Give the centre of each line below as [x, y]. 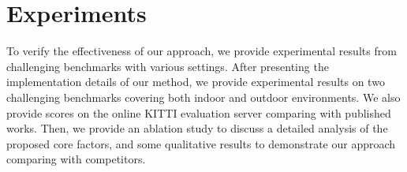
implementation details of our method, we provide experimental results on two [196, 82]
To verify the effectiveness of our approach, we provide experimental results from [202, 51]
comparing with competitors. [76, 159]
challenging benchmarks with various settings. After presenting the [168, 66]
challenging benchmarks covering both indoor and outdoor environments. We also [203, 97]
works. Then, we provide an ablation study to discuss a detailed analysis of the [197, 128]
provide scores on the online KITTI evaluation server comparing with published [199, 112]
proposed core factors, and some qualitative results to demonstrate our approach [201, 143]
